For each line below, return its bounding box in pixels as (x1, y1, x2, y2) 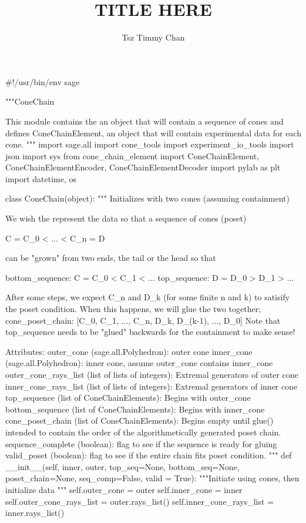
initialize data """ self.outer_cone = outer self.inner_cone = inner (5, 483, 243, 495)
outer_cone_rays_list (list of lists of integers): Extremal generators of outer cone (5, 368, 298, 380)
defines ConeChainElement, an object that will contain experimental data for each (5, 126, 301, 139)
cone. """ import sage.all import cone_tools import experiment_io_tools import (5, 138, 294, 150)
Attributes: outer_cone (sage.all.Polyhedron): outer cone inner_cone (5, 345, 253, 357)
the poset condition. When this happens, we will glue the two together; (5, 303, 261, 315)
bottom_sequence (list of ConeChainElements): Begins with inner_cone (5, 403, 265, 415)
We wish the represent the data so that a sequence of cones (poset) (5, 212, 247, 224)
